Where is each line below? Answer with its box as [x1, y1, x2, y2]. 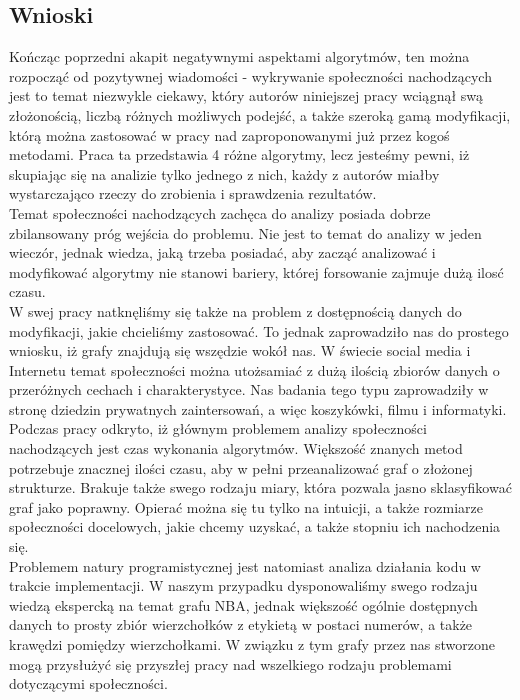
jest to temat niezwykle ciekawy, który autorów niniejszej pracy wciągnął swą [9, 85, 484, 106]
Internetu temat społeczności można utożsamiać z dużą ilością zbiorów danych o [9, 359, 500, 380]
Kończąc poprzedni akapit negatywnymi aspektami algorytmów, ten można [9, 46, 470, 67]
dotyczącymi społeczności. [9, 673, 168, 694]
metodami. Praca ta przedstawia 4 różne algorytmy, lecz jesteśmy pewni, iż [9, 144, 470, 165]
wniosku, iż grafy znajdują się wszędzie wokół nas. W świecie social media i [9, 340, 471, 361]
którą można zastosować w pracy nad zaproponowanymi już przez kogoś [9, 124, 450, 145]
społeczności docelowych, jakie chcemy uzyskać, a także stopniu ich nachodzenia [9, 516, 501, 537]
